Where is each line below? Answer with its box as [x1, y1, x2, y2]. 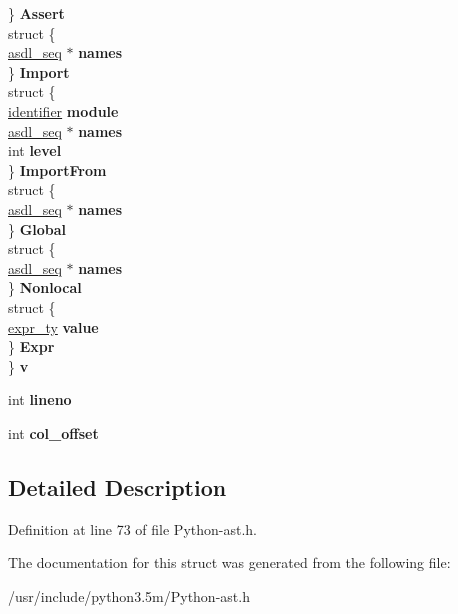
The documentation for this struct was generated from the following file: [8, 552, 451, 573]
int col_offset [8, 422, 99, 443]
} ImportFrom [8, 159, 107, 180]
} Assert [8, 3, 65, 23]
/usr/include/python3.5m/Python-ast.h [8, 585, 250, 606]
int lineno [8, 389, 72, 410]
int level [8, 140, 62, 161]
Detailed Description [8, 471, 227, 502]
